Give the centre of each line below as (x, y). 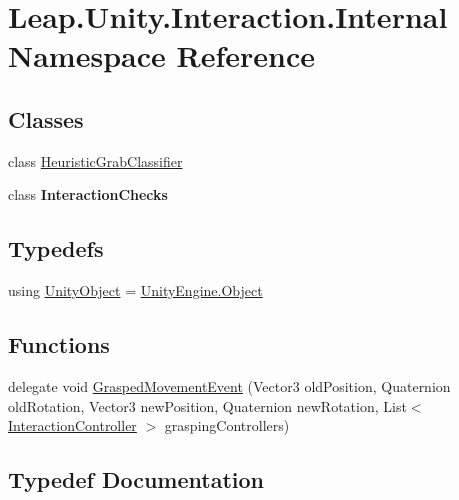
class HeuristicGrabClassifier (95, 160)
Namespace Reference (161, 55)
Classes (46, 118)
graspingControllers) (227, 425)
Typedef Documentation (136, 479)
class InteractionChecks (88, 194)
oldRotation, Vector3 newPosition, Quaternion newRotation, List (207, 405)
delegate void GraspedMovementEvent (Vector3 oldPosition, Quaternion (229, 385)
